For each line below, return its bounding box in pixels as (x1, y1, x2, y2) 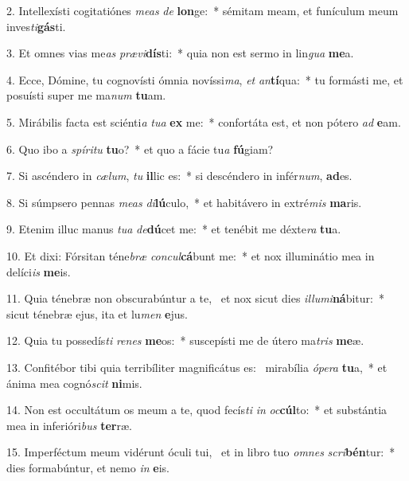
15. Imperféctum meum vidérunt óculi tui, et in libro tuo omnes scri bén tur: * (6, 444, 395, 460)
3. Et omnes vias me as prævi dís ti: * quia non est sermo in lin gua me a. (6, 45, 354, 61)
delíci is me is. (6, 263, 71, 280)
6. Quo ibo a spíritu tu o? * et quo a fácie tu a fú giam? (6, 140, 274, 157)
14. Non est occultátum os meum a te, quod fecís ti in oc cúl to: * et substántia (6, 401, 388, 418)
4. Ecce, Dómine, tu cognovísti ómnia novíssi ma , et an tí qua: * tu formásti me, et (6, 71, 403, 88)
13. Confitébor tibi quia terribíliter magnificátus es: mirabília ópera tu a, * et (6, 358, 388, 375)
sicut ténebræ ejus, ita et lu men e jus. (6, 305, 188, 322)
